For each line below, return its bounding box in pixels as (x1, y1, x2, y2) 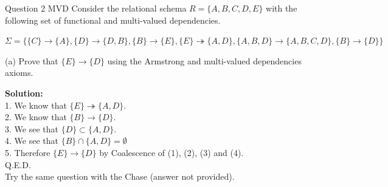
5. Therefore (5, 146, 50, 158)
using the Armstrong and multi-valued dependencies (107, 54, 302, 67)
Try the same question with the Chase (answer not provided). (5, 170, 235, 183)
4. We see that (5, 134, 58, 147)
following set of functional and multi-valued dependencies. (5, 13, 221, 26)
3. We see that (5, 122, 58, 135)
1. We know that (5, 98, 67, 111)
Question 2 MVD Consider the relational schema (5, 2, 187, 14)
